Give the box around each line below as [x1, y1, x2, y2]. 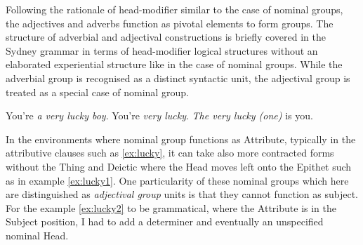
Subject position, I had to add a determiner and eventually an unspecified [6, 214, 324, 229]
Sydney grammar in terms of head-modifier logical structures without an [6, 43, 318, 58]
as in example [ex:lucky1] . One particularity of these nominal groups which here [6, 173, 349, 187]
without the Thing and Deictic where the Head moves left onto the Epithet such [6, 159, 352, 173]
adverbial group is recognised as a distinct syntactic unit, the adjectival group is [6, 70, 350, 85]
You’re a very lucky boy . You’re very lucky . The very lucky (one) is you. [6, 108, 313, 123]
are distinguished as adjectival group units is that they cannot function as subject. [6, 187, 358, 201]
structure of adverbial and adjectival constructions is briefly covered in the [6, 29, 326, 44]
